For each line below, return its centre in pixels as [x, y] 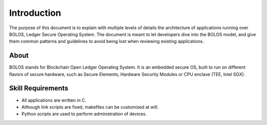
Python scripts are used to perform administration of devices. [84, 114]
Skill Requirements [39, 88]
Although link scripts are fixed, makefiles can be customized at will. [90, 107]
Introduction [35, 13]
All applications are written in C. [54, 100]
